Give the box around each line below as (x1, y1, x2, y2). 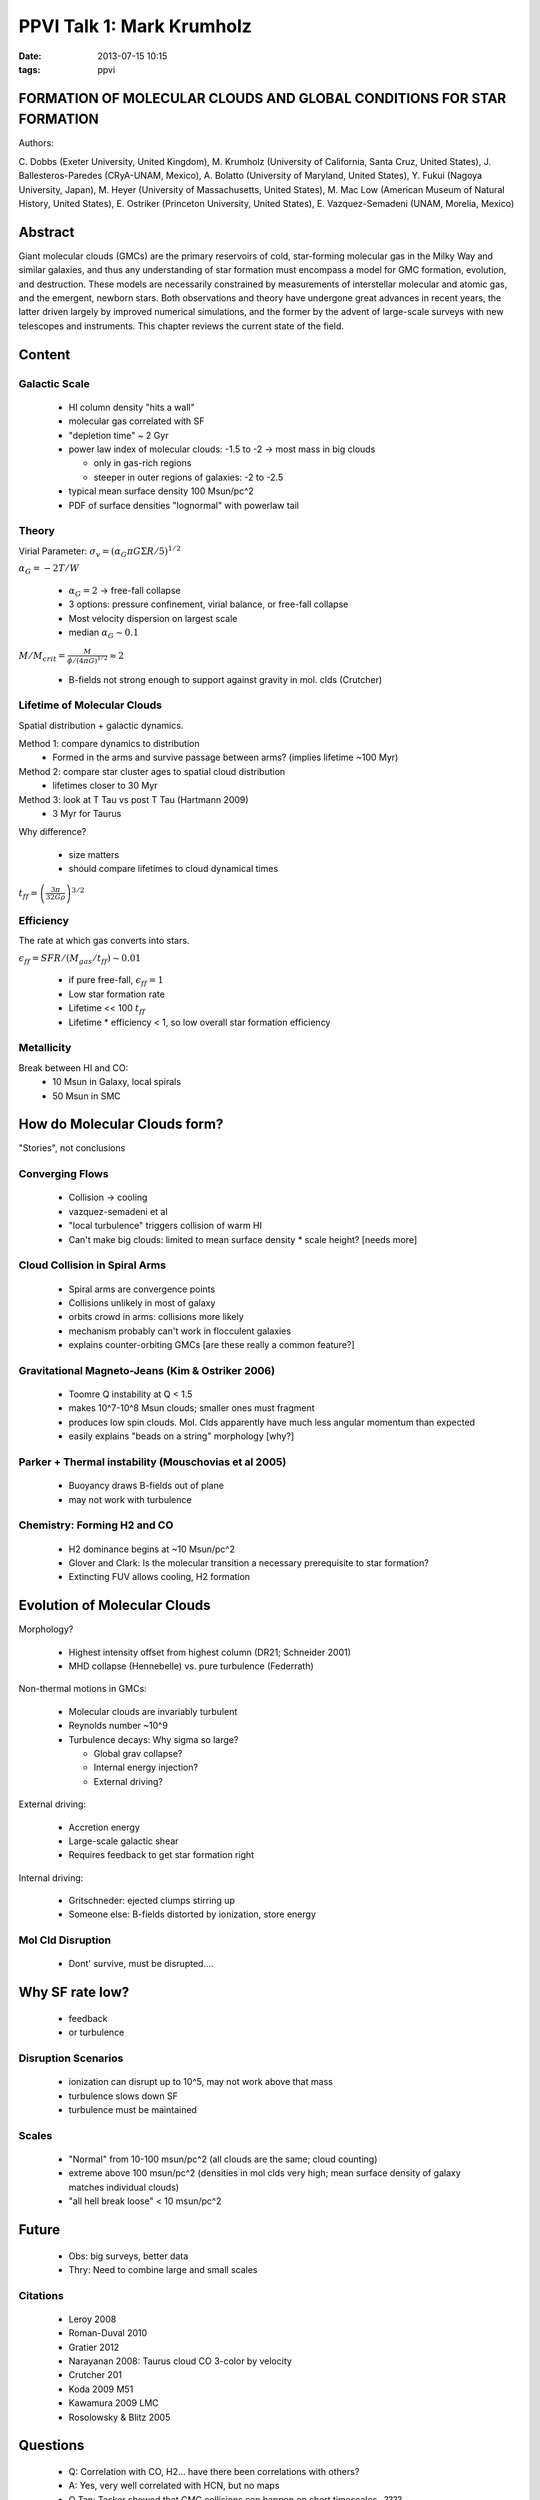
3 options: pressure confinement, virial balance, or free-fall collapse (68, 598, 349, 610)
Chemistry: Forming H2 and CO (18, 1518, 174, 1532)
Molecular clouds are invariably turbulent (68, 1705, 238, 1717)
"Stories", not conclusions (18, 1142, 126, 1154)
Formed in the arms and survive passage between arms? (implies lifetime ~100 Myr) (52, 751, 399, 764)
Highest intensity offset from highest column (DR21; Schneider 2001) (68, 1646, 352, 1658)
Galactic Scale (18, 376, 90, 390)
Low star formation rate (68, 988, 165, 1000)
